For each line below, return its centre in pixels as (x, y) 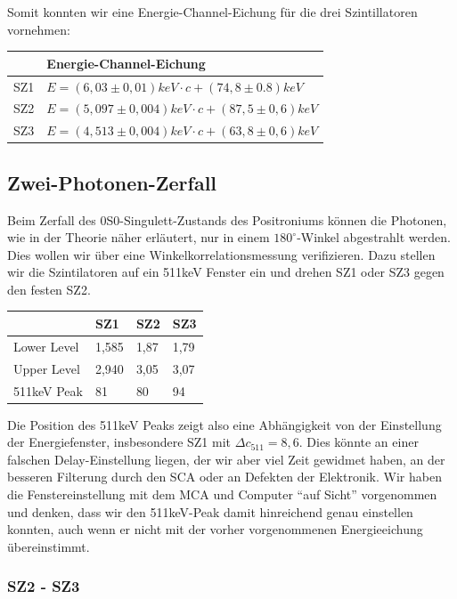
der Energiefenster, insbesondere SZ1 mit (119, 442)
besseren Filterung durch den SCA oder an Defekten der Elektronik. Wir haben (224, 477)
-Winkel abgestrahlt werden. (374, 237)
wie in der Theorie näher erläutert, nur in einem (139, 237)
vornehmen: (39, 29)
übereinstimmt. (49, 546)
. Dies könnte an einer (359, 442)
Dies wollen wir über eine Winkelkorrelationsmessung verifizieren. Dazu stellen (221, 254)
